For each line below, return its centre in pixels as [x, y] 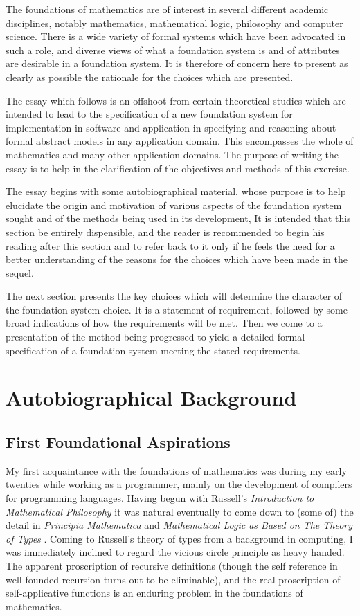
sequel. [20, 272]
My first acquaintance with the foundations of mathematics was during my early [176, 470]
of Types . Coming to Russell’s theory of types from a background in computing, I [179, 538]
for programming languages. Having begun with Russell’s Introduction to [160, 498]
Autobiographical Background [151, 398]
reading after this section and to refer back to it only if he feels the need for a [170, 245]
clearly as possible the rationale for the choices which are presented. [150, 76]
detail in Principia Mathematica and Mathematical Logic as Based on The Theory [179, 525]
